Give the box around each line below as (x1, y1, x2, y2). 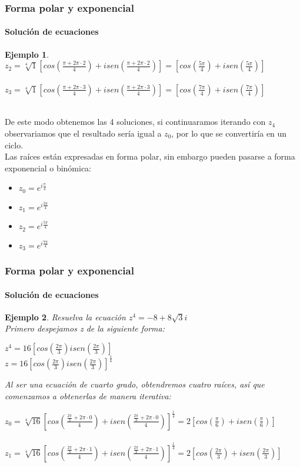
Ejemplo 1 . (5, 48, 49, 60)
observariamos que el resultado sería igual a (5, 127, 162, 140)
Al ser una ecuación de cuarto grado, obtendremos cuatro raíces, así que (5, 378, 265, 390)
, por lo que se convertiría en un (171, 127, 287, 140)
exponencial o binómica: (5, 161, 92, 174)
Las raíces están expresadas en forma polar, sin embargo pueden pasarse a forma (5, 150, 295, 163)
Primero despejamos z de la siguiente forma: (5, 322, 165, 334)
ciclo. (5, 138, 24, 151)
